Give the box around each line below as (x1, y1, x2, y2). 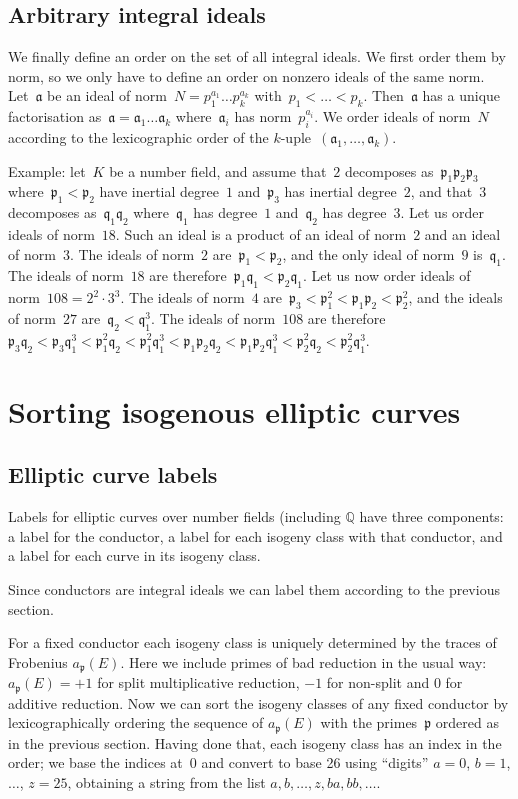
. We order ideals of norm (314, 106, 471, 127)
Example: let (8, 160, 86, 181)
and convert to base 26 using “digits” (201, 752, 429, 773)
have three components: (359, 506, 504, 527)
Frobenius (8, 651, 68, 672)
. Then (363, 85, 404, 106)
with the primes (320, 712, 418, 733)
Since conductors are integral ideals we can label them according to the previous (8, 578, 500, 599)
